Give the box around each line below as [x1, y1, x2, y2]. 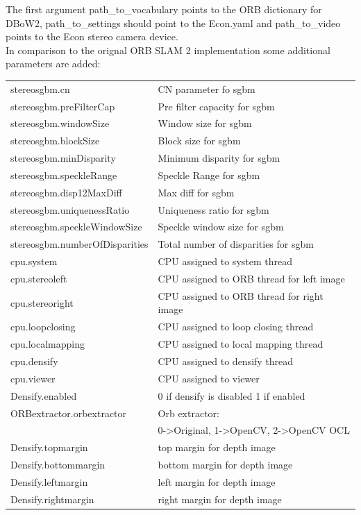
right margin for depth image [158, 491, 282, 506]
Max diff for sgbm [158, 185, 235, 199]
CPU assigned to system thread [158, 254, 292, 269]
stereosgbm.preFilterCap [10, 99, 115, 113]
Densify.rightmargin [10, 491, 94, 506]
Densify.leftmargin [10, 474, 88, 489]
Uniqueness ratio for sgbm [158, 202, 269, 217]
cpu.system [10, 254, 58, 269]
